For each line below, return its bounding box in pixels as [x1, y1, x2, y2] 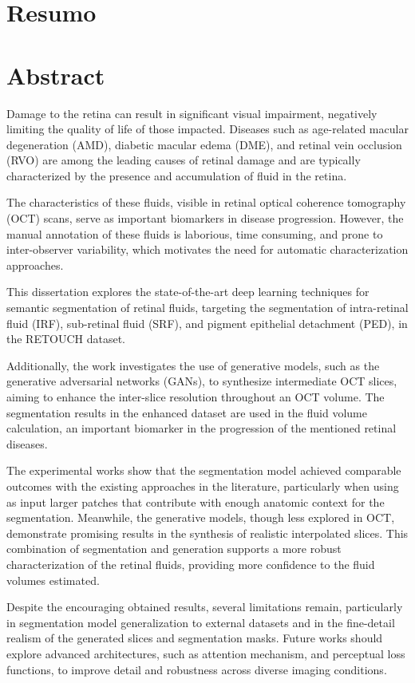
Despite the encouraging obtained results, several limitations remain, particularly [6, 598, 403, 615]
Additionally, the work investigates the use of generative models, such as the [6, 357, 380, 373]
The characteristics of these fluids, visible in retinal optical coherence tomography [6, 194, 406, 211]
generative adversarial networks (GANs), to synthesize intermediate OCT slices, [6, 373, 397, 389]
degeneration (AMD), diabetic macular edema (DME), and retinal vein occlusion [6, 136, 402, 152]
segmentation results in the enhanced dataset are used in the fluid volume [6, 404, 367, 420]
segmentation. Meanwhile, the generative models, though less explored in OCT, [6, 509, 395, 526]
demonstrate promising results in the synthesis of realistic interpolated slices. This [6, 524, 409, 541]
